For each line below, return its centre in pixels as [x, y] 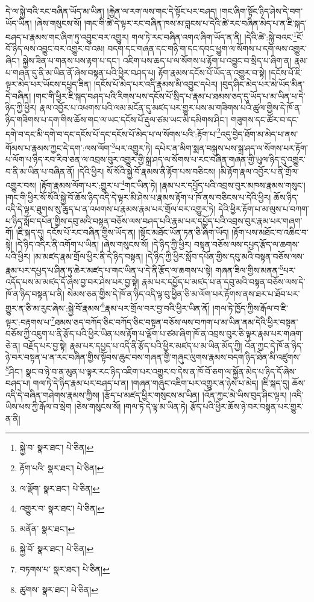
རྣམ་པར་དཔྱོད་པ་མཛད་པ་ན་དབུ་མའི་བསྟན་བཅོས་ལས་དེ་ [224, 282]
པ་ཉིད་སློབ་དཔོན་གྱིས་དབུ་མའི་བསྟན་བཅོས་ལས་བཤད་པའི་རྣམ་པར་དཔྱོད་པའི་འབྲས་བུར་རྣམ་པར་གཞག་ [154, 220]
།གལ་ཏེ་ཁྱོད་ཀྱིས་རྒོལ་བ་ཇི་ [250, 308]
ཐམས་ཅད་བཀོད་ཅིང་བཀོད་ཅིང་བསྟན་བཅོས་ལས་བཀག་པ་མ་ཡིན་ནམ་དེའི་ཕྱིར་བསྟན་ [176, 321]
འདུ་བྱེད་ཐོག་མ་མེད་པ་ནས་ [259, 133]
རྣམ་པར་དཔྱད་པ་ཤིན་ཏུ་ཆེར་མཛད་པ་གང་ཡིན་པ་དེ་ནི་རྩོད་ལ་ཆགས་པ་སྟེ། [109, 270]
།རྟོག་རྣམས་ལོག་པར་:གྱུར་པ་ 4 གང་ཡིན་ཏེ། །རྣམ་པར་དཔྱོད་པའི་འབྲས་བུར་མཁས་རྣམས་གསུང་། [172, 184]
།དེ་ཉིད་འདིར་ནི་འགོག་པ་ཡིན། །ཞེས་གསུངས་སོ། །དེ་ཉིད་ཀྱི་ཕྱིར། [103, 244]
